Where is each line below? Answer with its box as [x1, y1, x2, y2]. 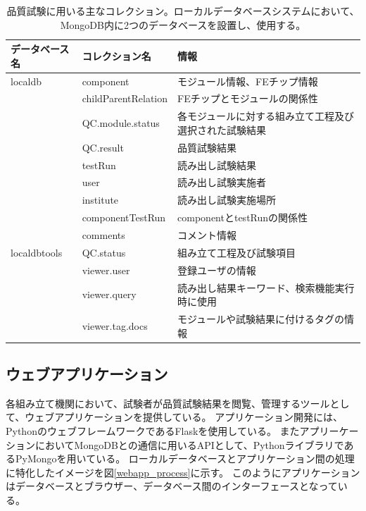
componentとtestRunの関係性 [177, 210, 308, 225]
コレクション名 [82, 48, 151, 63]
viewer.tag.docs [82, 318, 148, 333]
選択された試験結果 [177, 122, 267, 137]
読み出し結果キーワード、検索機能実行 [177, 280, 355, 295]
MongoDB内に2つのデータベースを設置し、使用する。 [60, 17, 306, 32]
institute [82, 192, 119, 207]
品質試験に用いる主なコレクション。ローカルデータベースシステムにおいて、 [6, 4, 360, 18]
